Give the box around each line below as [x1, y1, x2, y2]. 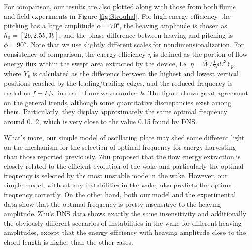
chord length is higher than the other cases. [4, 236, 133, 247]
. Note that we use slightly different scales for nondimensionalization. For [26, 39, 244, 49]
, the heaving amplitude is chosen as [119, 20, 227, 31]
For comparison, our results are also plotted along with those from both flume [4, 1, 236, 11]
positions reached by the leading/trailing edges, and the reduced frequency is [4, 78, 233, 88]
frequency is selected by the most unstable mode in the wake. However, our [4, 170, 228, 180]
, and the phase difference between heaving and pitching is [59, 30, 233, 40]
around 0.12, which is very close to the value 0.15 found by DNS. [4, 116, 197, 126]
